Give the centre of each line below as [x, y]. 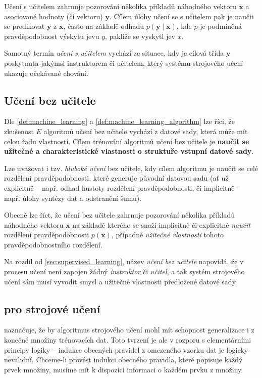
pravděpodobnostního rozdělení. [53, 244]
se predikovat [24, 26]
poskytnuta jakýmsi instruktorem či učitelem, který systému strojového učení [124, 62]
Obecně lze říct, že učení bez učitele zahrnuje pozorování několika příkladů [120, 215]
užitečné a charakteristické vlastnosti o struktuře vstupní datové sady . [129, 151]
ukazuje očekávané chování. [46, 73]
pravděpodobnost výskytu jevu [52, 36]
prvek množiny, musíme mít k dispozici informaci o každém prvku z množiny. [124, 369]
